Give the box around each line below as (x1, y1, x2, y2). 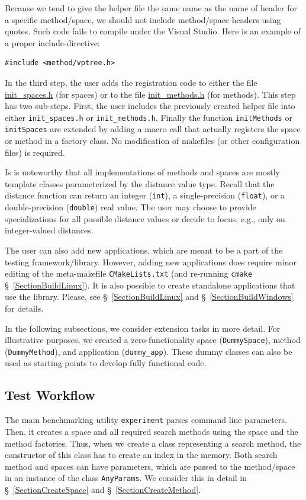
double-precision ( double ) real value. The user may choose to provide (5, 201, 256, 213)
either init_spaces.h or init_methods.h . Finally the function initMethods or (5, 111, 292, 123)
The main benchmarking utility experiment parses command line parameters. (5, 414, 287, 426)
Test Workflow (5, 386, 95, 404)
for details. (5, 302, 44, 314)
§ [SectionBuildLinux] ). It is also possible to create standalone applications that (5, 278, 295, 291)
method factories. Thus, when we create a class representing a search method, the (5, 437, 301, 449)
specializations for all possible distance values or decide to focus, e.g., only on (5, 212, 285, 225)
